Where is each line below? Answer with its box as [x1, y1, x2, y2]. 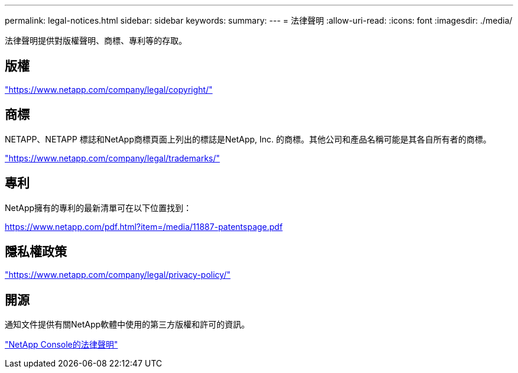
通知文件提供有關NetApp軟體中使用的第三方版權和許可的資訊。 [5, 319, 250, 330]
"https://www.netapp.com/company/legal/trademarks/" [5, 153, 220, 163]
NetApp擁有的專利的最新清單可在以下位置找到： [5, 202, 192, 213]
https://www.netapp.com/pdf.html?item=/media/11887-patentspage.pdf [5, 221, 283, 232]
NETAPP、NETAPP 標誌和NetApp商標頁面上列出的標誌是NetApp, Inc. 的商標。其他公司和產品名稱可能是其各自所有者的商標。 [5, 134, 491, 144]
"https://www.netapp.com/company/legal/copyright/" [5, 84, 213, 95]
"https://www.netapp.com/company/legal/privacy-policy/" [5, 270, 231, 280]
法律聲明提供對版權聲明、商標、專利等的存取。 [5, 35, 187, 46]
